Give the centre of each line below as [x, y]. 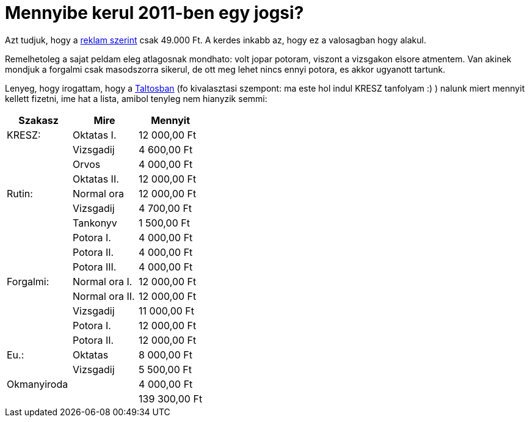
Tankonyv [95, 223]
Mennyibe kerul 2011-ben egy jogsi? [154, 13]
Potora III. [95, 267]
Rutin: [20, 193]
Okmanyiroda [38, 384]
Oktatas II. [96, 179]
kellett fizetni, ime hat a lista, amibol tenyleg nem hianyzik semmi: [136, 98]
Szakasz [38, 120]
